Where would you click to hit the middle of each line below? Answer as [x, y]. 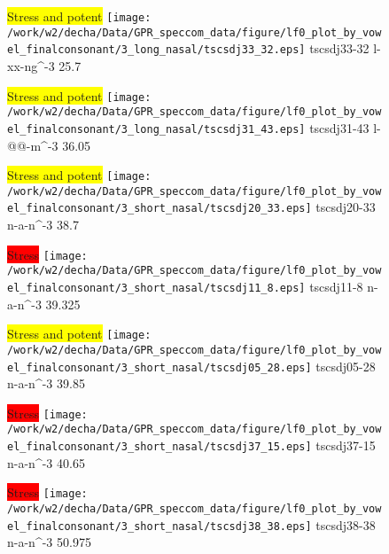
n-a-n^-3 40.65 [46, 462]
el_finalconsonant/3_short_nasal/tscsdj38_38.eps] [159, 526]
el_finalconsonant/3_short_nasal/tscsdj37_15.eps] [159, 447]
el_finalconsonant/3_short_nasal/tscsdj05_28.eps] [159, 367]
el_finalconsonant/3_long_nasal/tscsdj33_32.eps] [156, 50]
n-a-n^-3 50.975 [49, 542]
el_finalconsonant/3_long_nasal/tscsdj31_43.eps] [156, 129]
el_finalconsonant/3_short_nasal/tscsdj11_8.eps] [156, 288]
